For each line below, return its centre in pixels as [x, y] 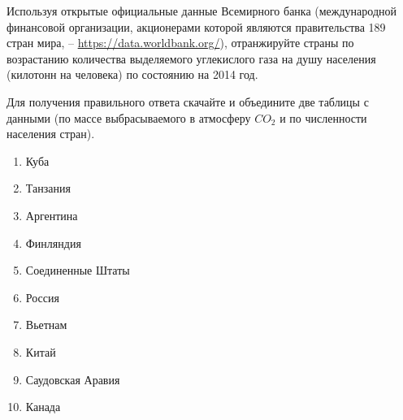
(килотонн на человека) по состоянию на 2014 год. [132, 74]
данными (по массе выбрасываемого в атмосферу [129, 117]
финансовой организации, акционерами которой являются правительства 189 [196, 26]
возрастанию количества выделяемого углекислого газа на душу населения [191, 58]
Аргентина [52, 215]
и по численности [323, 117]
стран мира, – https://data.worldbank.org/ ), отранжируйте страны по [180, 43]
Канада [43, 407]
